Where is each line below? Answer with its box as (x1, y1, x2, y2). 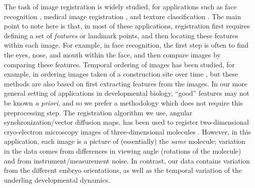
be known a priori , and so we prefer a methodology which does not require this (4, 97, 243, 107)
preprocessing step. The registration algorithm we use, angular (4, 107, 192, 117)
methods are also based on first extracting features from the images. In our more (4, 78, 248, 88)
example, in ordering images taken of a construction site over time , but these (4, 69, 238, 79)
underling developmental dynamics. (4, 174, 110, 185)
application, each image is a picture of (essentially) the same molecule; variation (4, 136, 246, 146)
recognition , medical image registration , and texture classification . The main (4, 11, 241, 21)
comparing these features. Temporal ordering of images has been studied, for (4, 59, 235, 69)
